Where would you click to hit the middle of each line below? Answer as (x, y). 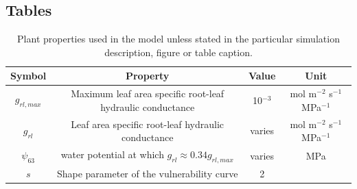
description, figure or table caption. (178, 52)
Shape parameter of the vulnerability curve (147, 174)
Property (147, 76)
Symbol (28, 76)
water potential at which (112, 154)
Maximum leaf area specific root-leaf (148, 93)
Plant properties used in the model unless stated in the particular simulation (178, 39)
